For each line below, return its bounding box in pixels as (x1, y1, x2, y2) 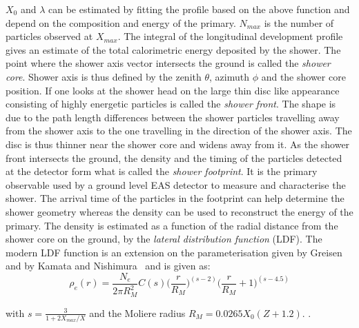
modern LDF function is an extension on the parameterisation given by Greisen (6, 245, 342, 259)
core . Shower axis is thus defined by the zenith (6, 69, 202, 83)
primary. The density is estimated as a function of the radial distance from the (6, 218, 338, 232)
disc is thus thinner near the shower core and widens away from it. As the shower (6, 136, 350, 151)
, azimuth (209, 69, 249, 83)
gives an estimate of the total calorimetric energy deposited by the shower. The (6, 42, 341, 57)
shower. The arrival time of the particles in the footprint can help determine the (6, 191, 345, 205)
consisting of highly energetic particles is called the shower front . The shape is (6, 96, 336, 111)
